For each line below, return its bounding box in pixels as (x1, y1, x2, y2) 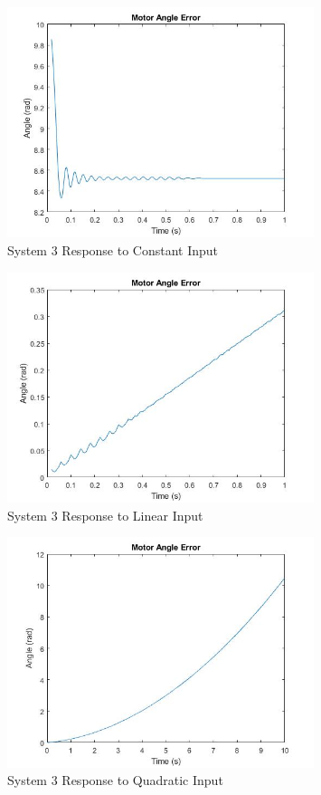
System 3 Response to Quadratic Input (7, 771, 223, 790)
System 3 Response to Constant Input (7, 240, 219, 259)
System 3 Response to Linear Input (7, 505, 203, 524)
